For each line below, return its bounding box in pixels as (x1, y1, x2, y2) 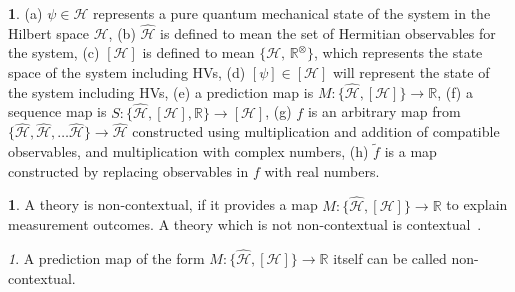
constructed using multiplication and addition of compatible (132, 121, 500, 142)
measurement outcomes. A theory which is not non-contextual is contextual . (8, 214, 482, 235)
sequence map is (8, 101, 107, 122)
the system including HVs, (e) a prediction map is (8, 81, 314, 102)
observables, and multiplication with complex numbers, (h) (8, 141, 369, 162)
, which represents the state (314, 42, 483, 63)
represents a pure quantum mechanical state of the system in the (92, 3, 491, 23)
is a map (384, 141, 437, 162)
